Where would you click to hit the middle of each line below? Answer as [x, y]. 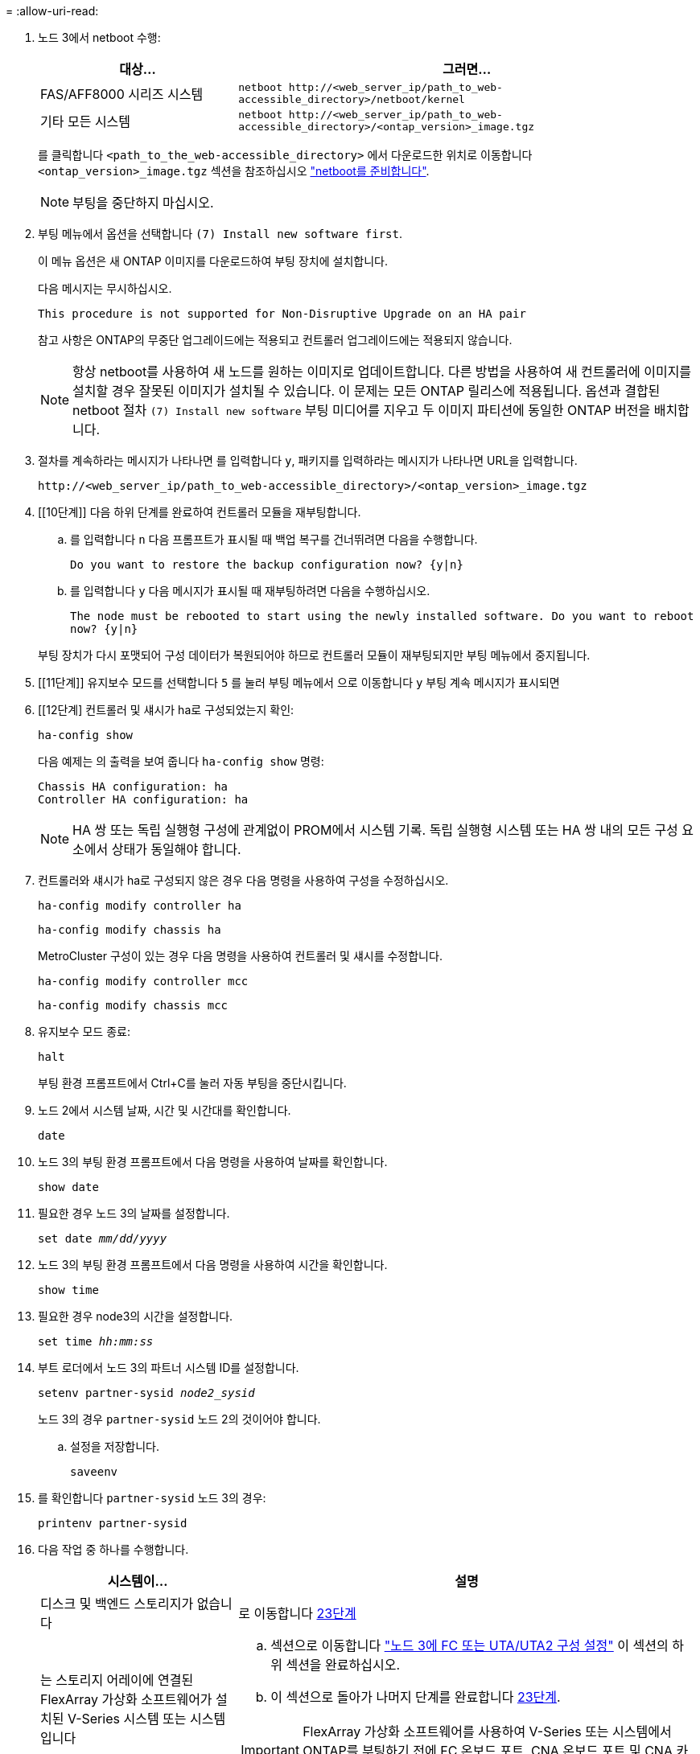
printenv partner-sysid [113, 1523]
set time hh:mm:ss [96, 1341]
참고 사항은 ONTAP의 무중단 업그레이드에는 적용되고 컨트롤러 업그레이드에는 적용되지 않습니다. [275, 340]
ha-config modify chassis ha [130, 930]
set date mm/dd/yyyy [103, 1238]
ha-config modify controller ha [140, 906]
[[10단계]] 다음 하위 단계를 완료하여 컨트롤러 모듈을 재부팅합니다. [200, 512]
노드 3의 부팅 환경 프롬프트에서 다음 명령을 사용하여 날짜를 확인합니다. [213, 1162]
